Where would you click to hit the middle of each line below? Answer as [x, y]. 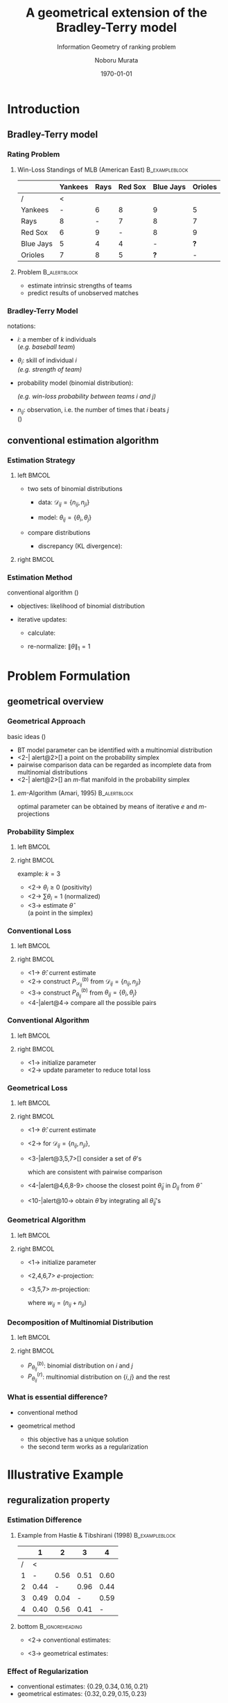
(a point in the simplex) [60, 913]
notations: [21, 326]
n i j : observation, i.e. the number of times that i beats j [93, 410]
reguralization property [59, 1501]
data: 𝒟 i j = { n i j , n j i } [64, 503]
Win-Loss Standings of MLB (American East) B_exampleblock [103, 169]
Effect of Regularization [48, 1671]
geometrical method [46, 1426]
